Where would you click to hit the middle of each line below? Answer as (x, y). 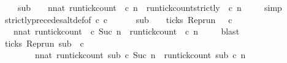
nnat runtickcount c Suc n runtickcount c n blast (126, 31)
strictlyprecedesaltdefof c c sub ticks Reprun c (118, 19)
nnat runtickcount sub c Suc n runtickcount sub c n (140, 55)
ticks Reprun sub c (44, 43)
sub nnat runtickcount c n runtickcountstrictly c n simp (150, 7)
